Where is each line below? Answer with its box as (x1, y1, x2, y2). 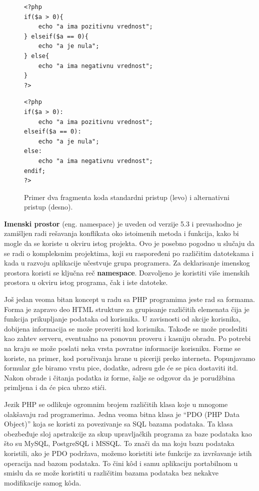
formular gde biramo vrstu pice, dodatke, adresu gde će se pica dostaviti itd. (4, 362, 238, 373)
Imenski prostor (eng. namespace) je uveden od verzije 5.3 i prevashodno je (4, 218, 242, 228)
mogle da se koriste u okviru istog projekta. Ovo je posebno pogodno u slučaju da (4, 238, 255, 248)
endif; (24, 167, 45, 174)
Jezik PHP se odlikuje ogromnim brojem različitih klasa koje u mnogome (4, 398, 228, 409)
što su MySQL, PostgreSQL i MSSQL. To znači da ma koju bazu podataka (4, 438, 234, 448)
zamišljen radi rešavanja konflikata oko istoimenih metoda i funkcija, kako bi (4, 228, 239, 238)
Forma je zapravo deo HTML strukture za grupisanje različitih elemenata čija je (4, 303, 249, 314)
